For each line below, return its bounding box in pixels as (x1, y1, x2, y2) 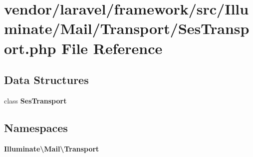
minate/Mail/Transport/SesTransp (4, 18, 250, 38)
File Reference (61, 37, 163, 58)
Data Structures (4, 72, 89, 87)
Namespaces (4, 119, 68, 135)
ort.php (4, 37, 56, 58)
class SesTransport (4, 95, 67, 105)
